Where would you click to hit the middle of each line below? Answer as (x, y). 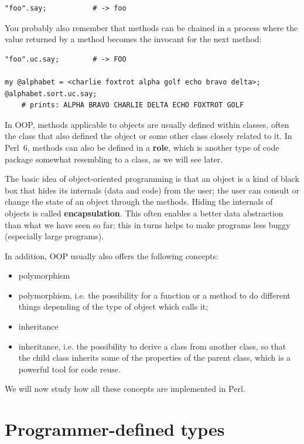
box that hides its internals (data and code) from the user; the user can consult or (152, 190)
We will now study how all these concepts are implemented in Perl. (125, 389)
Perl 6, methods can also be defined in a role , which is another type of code (142, 147)
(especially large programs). (54, 236)
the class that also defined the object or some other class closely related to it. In (148, 136)
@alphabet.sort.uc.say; (51, 94)
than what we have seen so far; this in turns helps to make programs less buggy (148, 224)
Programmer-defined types (115, 429)
